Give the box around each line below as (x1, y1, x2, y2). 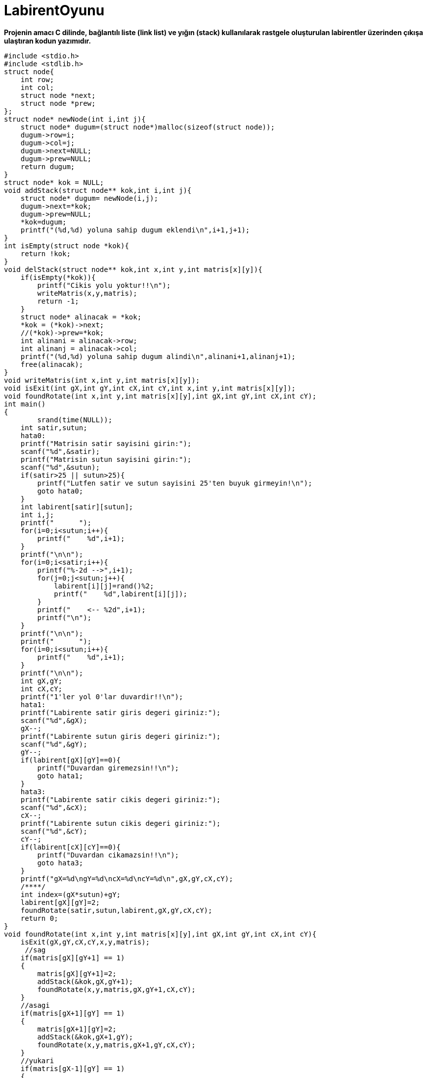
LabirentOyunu (4, 2, 105, 19)
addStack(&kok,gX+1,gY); (37, 1033, 133, 1041)
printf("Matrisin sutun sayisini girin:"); (20, 455, 192, 463)
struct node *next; (20, 91, 96, 99)
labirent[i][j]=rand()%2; (54, 582, 154, 590)
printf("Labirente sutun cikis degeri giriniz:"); (20, 819, 221, 827)
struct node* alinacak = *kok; (20, 313, 142, 321)
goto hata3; (37, 858, 84, 867)
